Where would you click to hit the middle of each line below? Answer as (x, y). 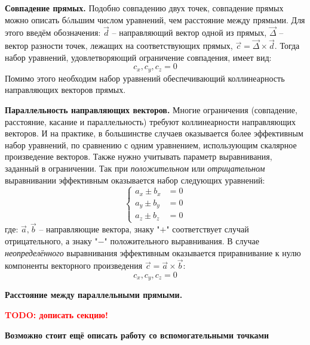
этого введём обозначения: (53, 32)
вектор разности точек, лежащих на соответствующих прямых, (119, 46)
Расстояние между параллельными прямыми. (94, 295)
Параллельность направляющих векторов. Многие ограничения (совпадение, (151, 110)
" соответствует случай (208, 229)
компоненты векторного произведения (74, 265)
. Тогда (287, 46)
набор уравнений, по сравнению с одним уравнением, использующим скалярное (151, 144)
